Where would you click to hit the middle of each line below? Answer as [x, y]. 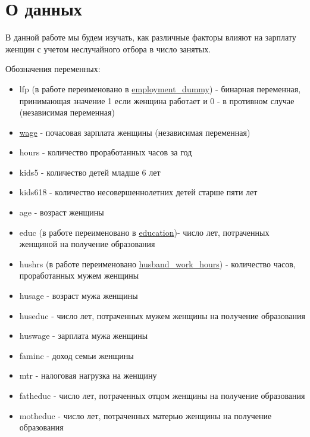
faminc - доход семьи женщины [76, 355]
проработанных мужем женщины [79, 275]
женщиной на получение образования [87, 244]
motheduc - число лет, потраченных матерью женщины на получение [145, 415]
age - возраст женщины [62, 212]
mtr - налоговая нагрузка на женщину [88, 375]
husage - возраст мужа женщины [79, 296]
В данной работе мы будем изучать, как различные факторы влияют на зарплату [151, 37]
